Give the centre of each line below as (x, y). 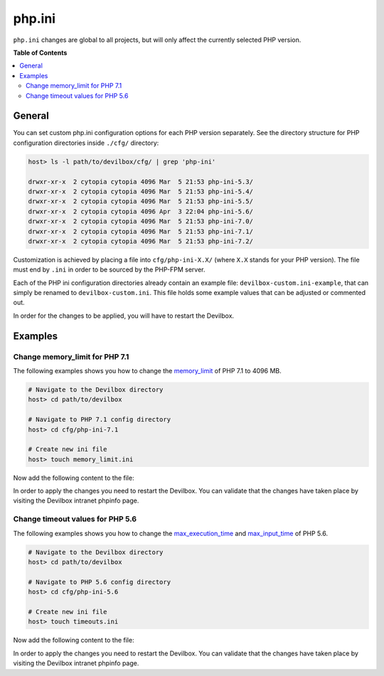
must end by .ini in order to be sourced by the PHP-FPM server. (109, 269)
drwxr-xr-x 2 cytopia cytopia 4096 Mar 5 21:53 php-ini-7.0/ (141, 221)
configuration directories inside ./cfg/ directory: (86, 143)
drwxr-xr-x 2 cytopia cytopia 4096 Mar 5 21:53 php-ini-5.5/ (141, 202)
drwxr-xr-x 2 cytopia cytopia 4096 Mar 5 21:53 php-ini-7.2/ (141, 241)
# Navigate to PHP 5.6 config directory (99, 582)
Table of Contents (40, 53)
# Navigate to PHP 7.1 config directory (99, 420)
